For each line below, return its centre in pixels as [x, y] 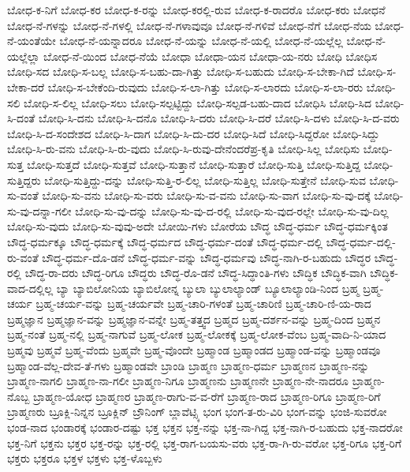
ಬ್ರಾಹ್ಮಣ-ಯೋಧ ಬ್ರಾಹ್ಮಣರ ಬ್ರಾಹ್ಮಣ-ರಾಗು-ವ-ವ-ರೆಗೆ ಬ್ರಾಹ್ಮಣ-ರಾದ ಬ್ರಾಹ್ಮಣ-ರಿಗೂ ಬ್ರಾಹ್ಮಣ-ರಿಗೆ [207, 396]
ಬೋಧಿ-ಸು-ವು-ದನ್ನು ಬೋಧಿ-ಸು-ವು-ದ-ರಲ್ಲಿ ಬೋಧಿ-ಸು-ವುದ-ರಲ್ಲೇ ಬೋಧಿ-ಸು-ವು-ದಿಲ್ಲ [232, 210]
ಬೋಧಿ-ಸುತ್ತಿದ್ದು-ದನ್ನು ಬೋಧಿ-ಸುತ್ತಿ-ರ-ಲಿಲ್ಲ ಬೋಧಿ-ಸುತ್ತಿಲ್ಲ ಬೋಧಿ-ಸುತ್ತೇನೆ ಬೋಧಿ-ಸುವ [205, 180]
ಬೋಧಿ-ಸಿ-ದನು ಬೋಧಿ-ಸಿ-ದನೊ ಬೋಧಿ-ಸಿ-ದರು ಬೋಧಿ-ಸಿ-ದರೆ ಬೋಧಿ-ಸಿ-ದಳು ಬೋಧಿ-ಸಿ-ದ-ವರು [219, 118]
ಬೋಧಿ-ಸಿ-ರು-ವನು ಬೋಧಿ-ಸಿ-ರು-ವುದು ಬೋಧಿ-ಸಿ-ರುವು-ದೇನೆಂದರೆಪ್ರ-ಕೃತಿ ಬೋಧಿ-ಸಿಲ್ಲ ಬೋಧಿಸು [184, 149]
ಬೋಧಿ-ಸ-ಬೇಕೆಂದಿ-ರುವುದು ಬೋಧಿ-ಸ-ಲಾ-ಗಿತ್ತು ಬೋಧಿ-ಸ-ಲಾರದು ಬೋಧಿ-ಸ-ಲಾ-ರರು [205, 86]
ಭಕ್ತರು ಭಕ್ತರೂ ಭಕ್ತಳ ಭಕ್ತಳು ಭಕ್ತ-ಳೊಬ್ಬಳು [85, 458]
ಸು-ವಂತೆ [23, 195]
